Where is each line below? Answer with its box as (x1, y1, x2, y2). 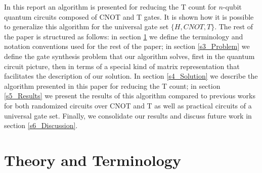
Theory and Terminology (4, 149, 181, 170)
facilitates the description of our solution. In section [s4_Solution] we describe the (4, 71, 258, 81)
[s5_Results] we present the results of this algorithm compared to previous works (4, 90, 255, 101)
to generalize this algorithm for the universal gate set (4, 21, 169, 32)
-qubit (223, 2, 242, 12)
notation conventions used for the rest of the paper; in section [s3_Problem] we (4, 41, 250, 51)
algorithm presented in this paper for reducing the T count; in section (4, 80, 221, 91)
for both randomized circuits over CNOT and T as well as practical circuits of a (4, 100, 252, 110)
